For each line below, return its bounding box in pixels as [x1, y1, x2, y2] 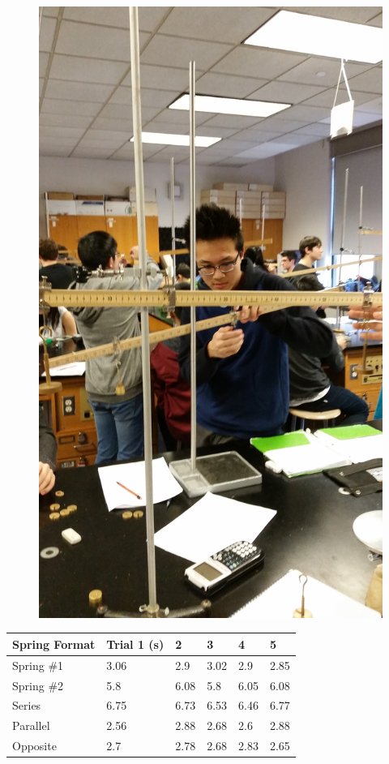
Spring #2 [12, 676, 64, 693]
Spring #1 [12, 656, 64, 673]
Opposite [12, 737, 57, 754]
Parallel [12, 717, 50, 734]
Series [12, 697, 41, 714]
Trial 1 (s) [106, 635, 165, 652]
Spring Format [12, 635, 96, 652]
